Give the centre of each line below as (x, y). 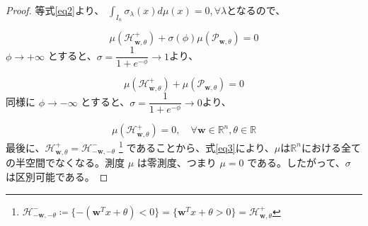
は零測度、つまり (177, 163)
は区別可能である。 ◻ (57, 176)
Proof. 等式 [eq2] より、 (55, 10)
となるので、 (256, 10)
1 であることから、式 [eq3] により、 (196, 146)
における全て (331, 147)
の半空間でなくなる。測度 (65, 163)
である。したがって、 (296, 163)
